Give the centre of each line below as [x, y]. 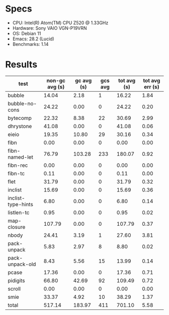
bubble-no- [22, 103]
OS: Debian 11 [27, 33]
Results [21, 65]
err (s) [152, 87]
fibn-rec [18, 165]
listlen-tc [19, 212]
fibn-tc [16, 173]
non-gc [56, 80]
